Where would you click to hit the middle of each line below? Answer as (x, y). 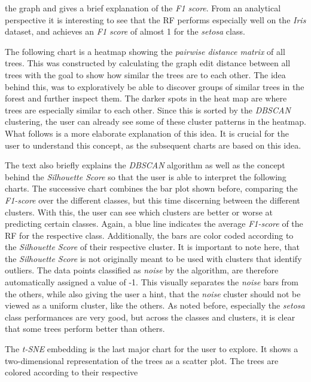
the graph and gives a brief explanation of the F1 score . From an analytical (143, 8)
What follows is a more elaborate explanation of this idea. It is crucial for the (147, 133)
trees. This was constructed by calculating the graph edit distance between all (148, 63)
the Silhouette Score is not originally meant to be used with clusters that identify (153, 258)
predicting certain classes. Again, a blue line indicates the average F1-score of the (154, 224)
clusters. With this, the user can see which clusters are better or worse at (139, 212)
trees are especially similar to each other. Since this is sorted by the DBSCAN (148, 110)
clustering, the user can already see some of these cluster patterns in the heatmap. (155, 121)
